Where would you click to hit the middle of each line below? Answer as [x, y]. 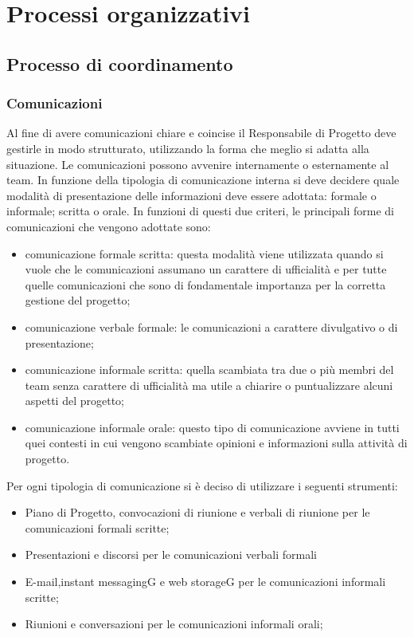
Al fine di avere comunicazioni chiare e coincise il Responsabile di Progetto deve [201, 133]
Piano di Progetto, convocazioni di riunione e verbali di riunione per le [197, 512]
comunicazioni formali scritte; [97, 527]
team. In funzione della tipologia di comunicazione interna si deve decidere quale [203, 180]
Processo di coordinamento [120, 63]
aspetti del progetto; [74, 401]
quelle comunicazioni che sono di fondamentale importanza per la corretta [205, 284]
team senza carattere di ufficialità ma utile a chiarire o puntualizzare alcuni [209, 385]
